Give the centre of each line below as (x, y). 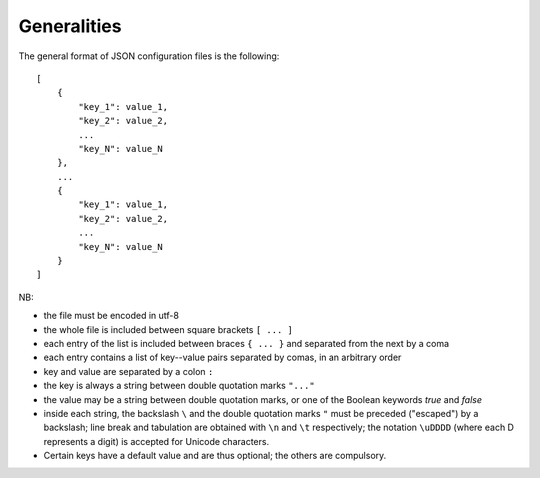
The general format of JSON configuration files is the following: (149, 56)
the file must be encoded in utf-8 (111, 316)
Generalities (70, 26)
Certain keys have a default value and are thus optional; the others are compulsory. (215, 456)
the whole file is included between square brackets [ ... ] (168, 329)
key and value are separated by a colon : (128, 371)
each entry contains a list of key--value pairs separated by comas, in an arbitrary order (222, 357)
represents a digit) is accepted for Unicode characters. (156, 441)
